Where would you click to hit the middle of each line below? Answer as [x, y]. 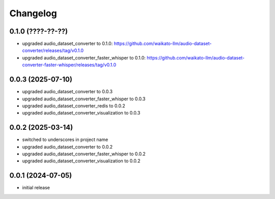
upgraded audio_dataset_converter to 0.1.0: [67, 44]
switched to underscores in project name [65, 139]
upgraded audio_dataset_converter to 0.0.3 [67, 92]
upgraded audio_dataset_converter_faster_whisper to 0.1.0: [84, 58]
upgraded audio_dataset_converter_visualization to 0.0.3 [81, 113]
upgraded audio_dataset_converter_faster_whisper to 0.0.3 [84, 99]
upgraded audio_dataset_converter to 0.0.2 [67, 147]
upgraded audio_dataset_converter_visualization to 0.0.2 [81, 161]
